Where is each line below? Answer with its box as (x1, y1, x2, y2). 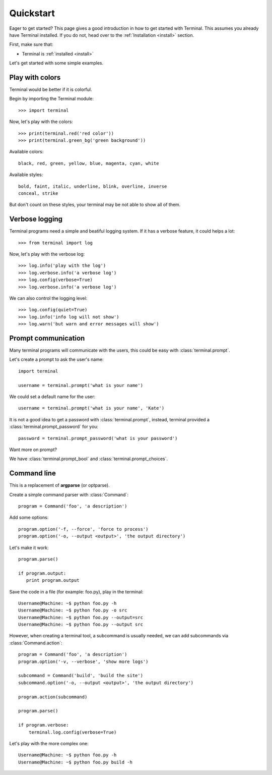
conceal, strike (18, 190, 58, 196)
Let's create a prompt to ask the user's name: (9, 356, 104, 363)
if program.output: (18, 570, 66, 576)
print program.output (26, 578, 80, 583)
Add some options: (9, 515, 49, 521)
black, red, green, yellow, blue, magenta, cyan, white (18, 160, 159, 166)
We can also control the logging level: (9, 295, 88, 301)
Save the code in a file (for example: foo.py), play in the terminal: (9, 588, 144, 595)
